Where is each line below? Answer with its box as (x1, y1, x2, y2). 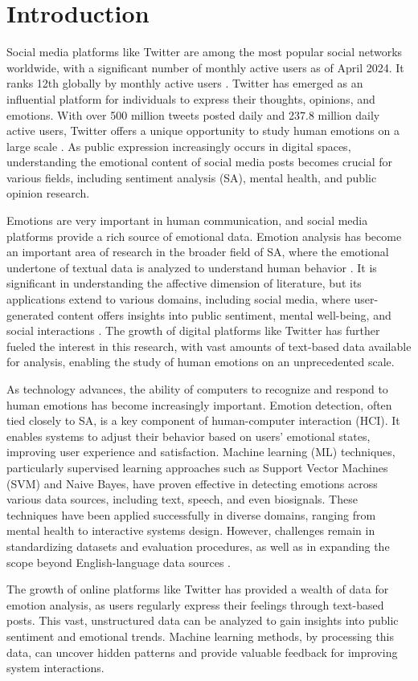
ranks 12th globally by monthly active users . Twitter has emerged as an (6, 75, 363, 92)
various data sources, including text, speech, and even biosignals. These (6, 491, 358, 508)
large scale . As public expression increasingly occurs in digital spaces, (6, 137, 351, 154)
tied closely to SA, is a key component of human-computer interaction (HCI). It (6, 412, 400, 429)
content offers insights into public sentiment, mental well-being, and (57, 306, 391, 323)
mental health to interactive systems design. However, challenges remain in (6, 522, 375, 539)
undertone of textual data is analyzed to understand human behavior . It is (6, 259, 377, 275)
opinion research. (6, 185, 90, 202)
